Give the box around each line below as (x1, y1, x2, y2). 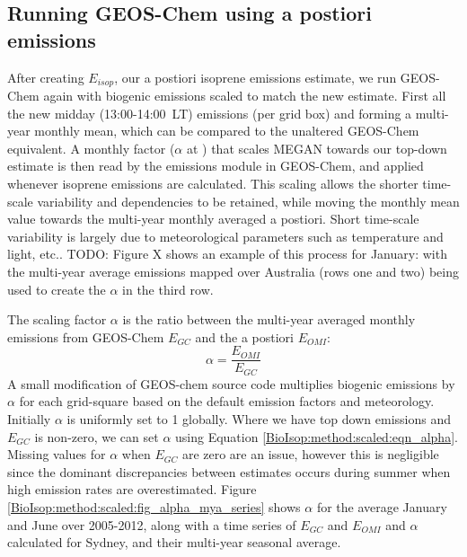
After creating (7, 67, 84, 86)
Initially (7, 410, 51, 429)
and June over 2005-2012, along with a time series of (7, 515, 296, 534)
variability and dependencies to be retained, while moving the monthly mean (37, 191, 460, 210)
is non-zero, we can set (34, 427, 159, 446)
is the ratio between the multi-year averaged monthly (122, 310, 416, 329)
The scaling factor (7, 310, 107, 329)
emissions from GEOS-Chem (7, 327, 164, 346)
